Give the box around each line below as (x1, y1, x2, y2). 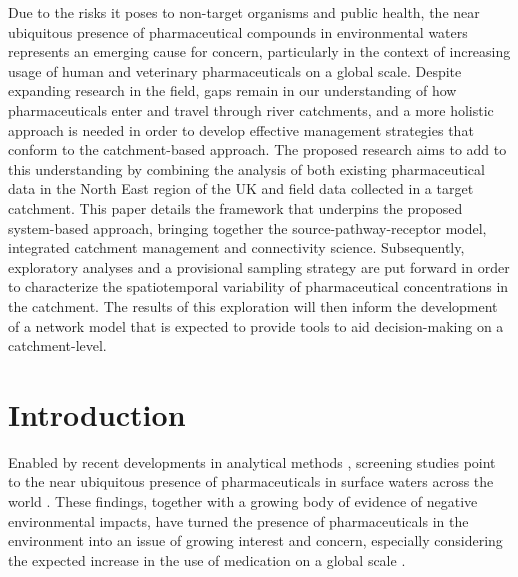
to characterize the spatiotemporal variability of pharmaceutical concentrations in (8, 276, 509, 297)
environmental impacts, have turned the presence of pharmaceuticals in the (8, 510, 469, 531)
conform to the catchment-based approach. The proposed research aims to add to (8, 139, 507, 160)
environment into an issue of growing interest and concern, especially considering (8, 530, 503, 551)
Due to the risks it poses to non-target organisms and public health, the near (8, 2, 480, 22)
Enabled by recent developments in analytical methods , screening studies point (8, 451, 496, 472)
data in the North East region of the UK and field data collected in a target (8, 178, 474, 199)
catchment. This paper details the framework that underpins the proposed (8, 197, 463, 218)
